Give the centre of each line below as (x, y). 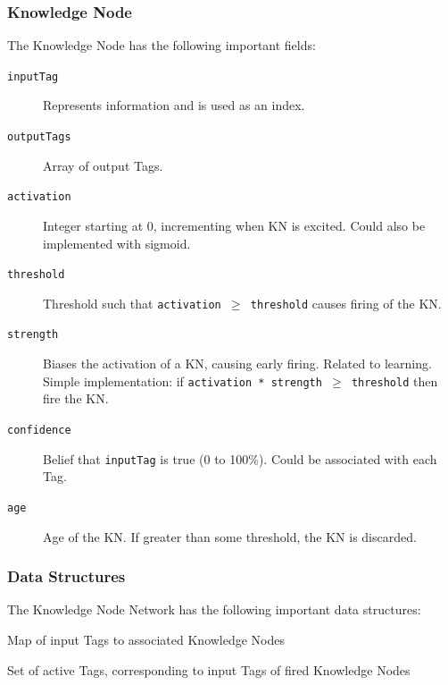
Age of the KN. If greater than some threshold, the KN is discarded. (230, 536)
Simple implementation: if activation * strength (183, 381)
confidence (39, 430)
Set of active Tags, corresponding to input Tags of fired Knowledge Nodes (209, 669)
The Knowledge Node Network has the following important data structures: (214, 609)
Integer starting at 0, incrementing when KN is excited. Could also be (234, 225)
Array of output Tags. (103, 165)
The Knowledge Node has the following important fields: (162, 45)
